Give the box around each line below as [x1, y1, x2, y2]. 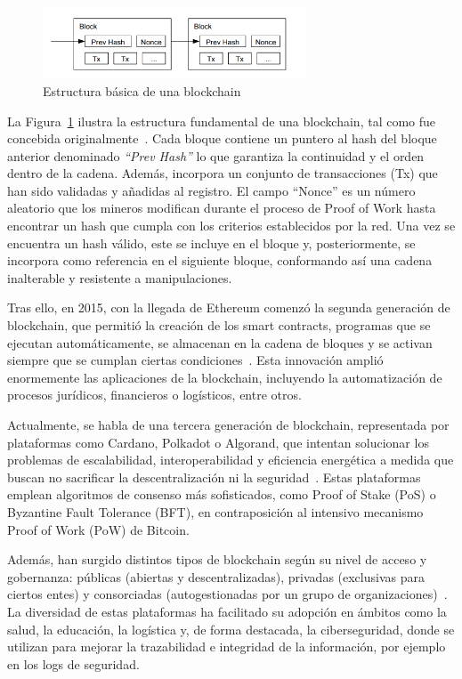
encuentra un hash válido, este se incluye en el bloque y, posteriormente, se [7, 233, 416, 252]
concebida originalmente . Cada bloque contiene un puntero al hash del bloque [7, 129, 437, 148]
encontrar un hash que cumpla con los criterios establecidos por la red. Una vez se [7, 216, 456, 235]
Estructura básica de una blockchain [43, 81, 241, 100]
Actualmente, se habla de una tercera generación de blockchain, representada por [7, 416, 450, 434]
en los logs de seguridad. [7, 654, 140, 673]
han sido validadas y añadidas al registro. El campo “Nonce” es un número [7, 181, 416, 199]
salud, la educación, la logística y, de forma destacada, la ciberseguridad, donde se [7, 619, 455, 638]
